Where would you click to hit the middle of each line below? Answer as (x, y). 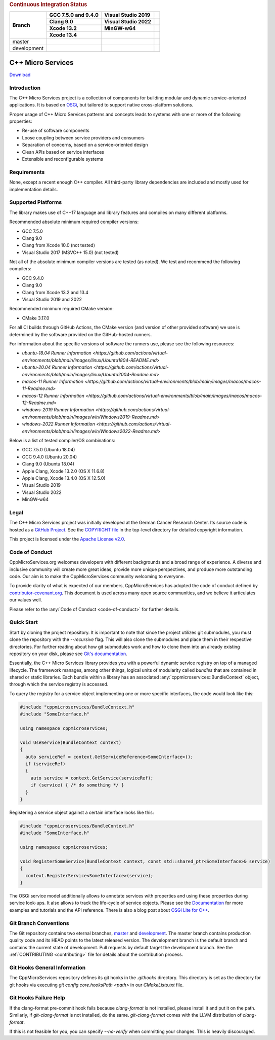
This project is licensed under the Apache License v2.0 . (67, 539)
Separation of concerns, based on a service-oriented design (85, 145)
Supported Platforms (36, 202)
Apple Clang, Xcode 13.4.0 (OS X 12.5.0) (64, 478)
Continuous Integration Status (48, 4)
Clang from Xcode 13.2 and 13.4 (55, 292)
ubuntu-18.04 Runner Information (57, 353)
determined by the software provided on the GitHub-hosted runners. (81, 334)
